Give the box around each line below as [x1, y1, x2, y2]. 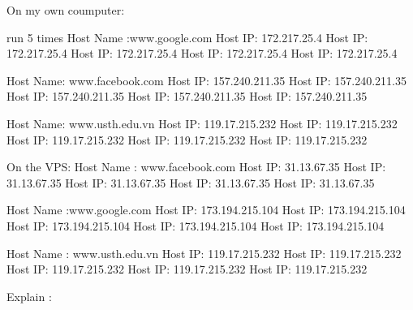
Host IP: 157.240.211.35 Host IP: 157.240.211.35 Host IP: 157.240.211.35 [6, 88, 368, 105]
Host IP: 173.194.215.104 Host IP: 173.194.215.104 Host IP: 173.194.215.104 [6, 217, 385, 234]
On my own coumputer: [6, 2, 125, 18]
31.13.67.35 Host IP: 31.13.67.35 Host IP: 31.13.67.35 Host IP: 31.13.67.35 [6, 174, 375, 191]
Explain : [6, 287, 52, 304]
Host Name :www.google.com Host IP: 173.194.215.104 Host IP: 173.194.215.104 [6, 201, 406, 218]
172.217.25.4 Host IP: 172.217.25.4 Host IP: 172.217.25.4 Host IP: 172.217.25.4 [6, 45, 398, 62]
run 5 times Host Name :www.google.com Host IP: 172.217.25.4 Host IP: [6, 28, 368, 45]
